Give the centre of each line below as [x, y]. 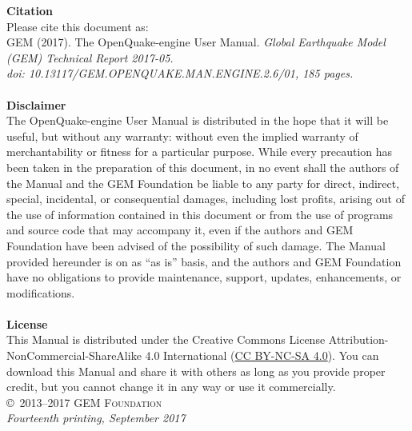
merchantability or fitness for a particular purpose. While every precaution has [200, 152]
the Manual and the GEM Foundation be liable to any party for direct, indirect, [203, 183]
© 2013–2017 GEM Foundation [84, 402]
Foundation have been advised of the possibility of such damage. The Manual [196, 245]
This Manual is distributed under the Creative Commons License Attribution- [198, 339]
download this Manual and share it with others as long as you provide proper [196, 371]
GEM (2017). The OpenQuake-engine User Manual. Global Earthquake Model [196, 42]
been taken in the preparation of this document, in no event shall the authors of [203, 167]
